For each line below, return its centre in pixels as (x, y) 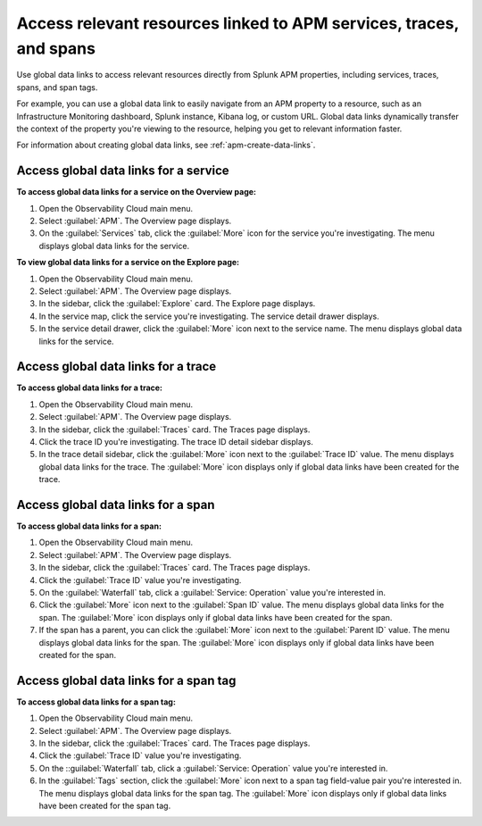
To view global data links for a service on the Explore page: (128, 263)
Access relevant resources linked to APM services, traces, (238, 23)
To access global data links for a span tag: (96, 702)
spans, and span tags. (57, 87)
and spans (56, 48)
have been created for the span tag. (105, 805)
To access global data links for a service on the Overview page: (137, 192)
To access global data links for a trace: (90, 388)
